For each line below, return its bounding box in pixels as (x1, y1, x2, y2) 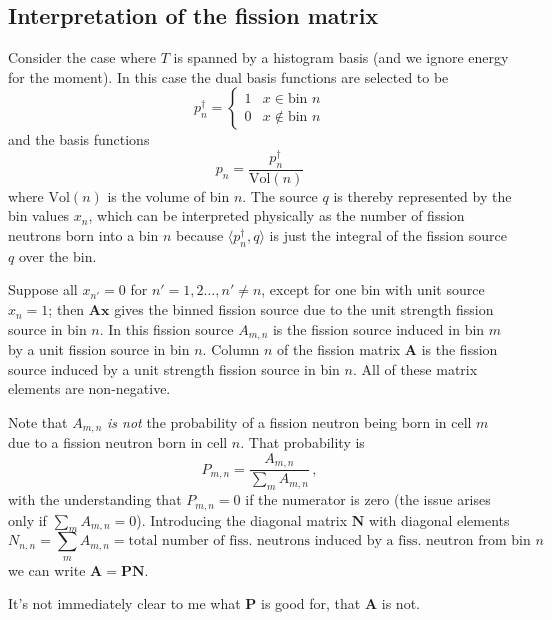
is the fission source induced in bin (272, 318, 485, 339)
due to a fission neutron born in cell (8, 432, 228, 453)
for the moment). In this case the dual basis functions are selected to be (8, 66, 449, 87)
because (176, 225, 224, 246)
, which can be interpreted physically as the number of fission (88, 205, 465, 226)
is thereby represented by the (333, 185, 512, 206)
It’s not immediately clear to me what (8, 593, 241, 614)
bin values (8, 205, 70, 226)
